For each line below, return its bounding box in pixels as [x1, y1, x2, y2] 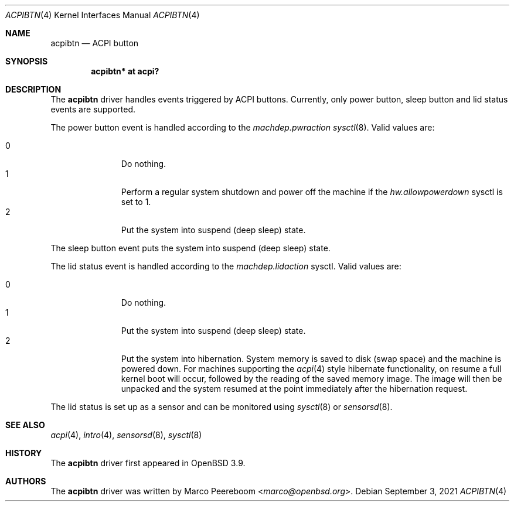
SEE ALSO [5, 420, 45, 430]
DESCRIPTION [5, 84, 62, 94]
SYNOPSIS [5, 56, 48, 66]
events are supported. [50, 104, 135, 114]
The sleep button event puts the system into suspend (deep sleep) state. [50, 243, 331, 253]
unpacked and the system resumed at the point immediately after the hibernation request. [121, 384, 468, 394]
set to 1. [121, 197, 151, 207]
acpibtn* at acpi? [91, 66, 159, 76]
